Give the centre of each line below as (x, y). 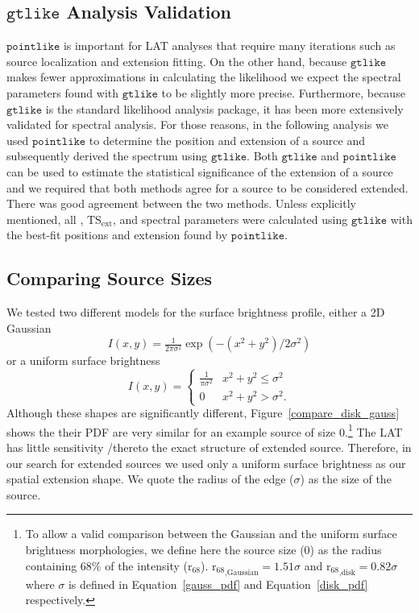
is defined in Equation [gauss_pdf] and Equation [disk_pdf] (218, 584)
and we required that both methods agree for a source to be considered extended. (207, 187)
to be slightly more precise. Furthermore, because (283, 92)
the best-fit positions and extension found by (117, 235)
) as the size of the (346, 479)
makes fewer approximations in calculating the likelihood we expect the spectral (204, 77)
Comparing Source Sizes (110, 278)
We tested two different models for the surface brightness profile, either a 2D (196, 312)
